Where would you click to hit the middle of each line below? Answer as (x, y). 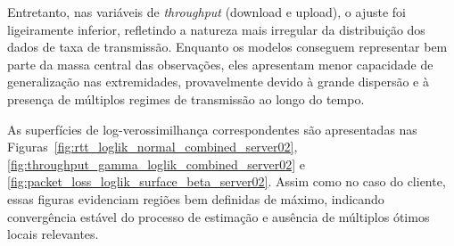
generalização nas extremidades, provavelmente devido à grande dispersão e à (218, 82)
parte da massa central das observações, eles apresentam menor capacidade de (220, 64)
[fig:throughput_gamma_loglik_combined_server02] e (156, 164)
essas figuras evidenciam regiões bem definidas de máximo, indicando (196, 198)
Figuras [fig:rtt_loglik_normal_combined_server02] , (153, 147)
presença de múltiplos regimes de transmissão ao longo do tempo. (186, 98)
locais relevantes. (53, 234)
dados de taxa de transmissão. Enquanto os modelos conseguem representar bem (227, 47)
